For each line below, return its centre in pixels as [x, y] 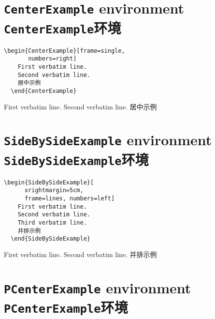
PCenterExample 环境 [66, 307]
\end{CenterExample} [44, 91]
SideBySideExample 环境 [76, 159]
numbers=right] [52, 59]
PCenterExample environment [98, 287]
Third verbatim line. [52, 222]
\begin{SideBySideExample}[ [49, 182]
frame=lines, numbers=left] [70, 198]
